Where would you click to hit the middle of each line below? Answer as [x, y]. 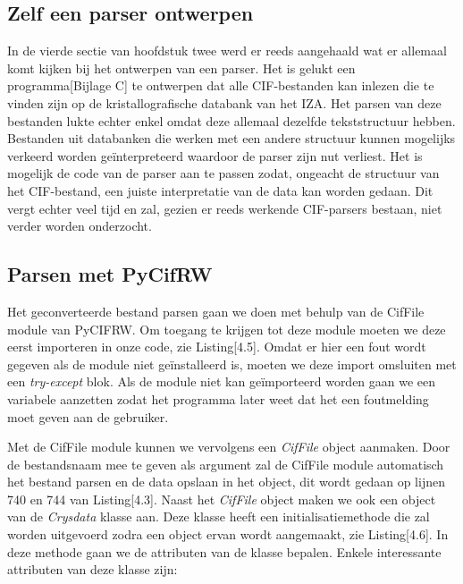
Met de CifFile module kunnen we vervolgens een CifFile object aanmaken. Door [229, 447]
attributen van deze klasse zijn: [93, 569]
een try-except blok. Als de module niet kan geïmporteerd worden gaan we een [222, 381]
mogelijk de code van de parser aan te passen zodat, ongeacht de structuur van [223, 173]
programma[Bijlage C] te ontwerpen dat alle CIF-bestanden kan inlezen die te [221, 85]
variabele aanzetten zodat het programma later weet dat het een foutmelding [218, 398]
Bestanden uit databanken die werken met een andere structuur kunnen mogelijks [231, 138]
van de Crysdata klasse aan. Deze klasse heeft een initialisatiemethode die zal [219, 516]
